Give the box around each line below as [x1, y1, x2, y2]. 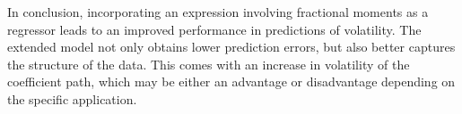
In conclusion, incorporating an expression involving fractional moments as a [7, 3, 429, 20]
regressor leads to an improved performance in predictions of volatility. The [7, 20, 422, 38]
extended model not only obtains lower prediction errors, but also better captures [7, 37, 456, 56]
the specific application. [7, 89, 137, 108]
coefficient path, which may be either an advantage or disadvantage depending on [7, 72, 456, 91]
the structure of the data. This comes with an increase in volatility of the [7, 54, 410, 73]
